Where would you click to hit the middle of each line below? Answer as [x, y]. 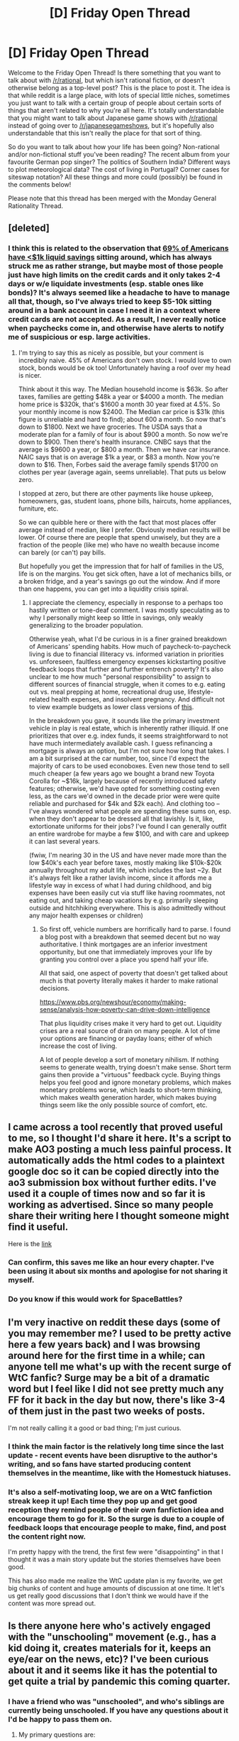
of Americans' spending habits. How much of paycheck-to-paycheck [130, 646]
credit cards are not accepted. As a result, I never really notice [117, 320]
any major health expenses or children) [86, 915]
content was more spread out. [52, 1603]
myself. [21, 1280]
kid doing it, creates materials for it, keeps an [110, 1648]
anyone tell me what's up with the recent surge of [120, 1366]
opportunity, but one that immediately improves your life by [126, 951]
